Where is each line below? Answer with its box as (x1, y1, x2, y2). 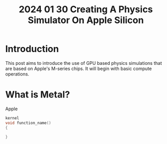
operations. (5, 70, 30, 77)
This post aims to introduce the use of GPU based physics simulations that (5, 60, 162, 66)
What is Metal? (5, 89, 70, 101)
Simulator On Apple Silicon (28, 14, 144, 26)
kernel (5, 115, 19, 121)
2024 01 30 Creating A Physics (18, 4, 153, 15)
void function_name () (5, 120, 52, 126)
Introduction (5, 43, 59, 55)
